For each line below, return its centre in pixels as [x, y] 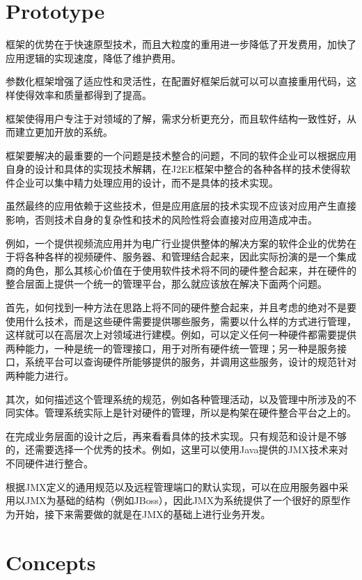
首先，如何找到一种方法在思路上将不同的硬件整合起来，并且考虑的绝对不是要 [181, 307]
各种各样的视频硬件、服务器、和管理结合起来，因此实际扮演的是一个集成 [190, 257]
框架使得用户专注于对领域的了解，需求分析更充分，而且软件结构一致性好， [176, 118]
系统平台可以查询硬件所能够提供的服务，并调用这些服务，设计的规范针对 [190, 362]
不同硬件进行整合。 [49, 463]
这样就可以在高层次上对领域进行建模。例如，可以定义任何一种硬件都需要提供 [181, 335]
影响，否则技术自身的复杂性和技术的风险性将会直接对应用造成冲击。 [162, 220]
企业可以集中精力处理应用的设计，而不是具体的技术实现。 [147, 182]
